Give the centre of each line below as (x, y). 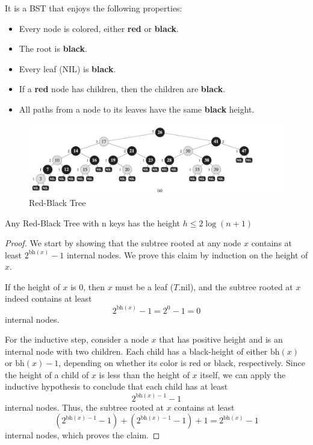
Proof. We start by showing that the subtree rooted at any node (123, 243)
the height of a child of (47, 374)
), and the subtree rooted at (241, 286)
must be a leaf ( (144, 286)
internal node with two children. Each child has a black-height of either (136, 351)
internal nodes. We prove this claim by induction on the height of (187, 254)
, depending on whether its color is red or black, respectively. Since (182, 363)
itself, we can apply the (243, 374)
